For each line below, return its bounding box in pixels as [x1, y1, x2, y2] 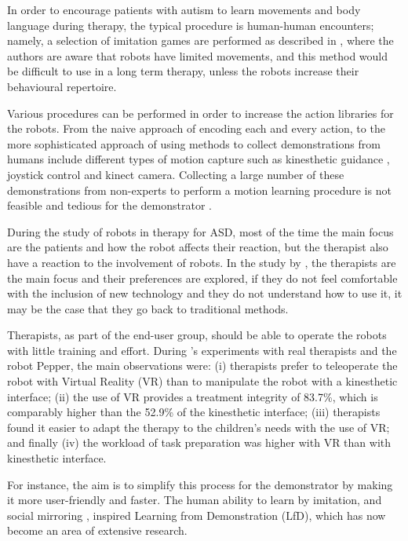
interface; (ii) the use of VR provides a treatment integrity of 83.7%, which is [7, 388, 378, 404]
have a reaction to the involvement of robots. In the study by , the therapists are [7, 254, 396, 270]
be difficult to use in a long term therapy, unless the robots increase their [7, 63, 359, 79]
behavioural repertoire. [7, 78, 117, 94]
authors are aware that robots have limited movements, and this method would [7, 47, 388, 64]
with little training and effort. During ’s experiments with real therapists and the [7, 342, 397, 358]
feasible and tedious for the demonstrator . [7, 197, 212, 214]
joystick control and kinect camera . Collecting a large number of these [7, 166, 344, 182]
